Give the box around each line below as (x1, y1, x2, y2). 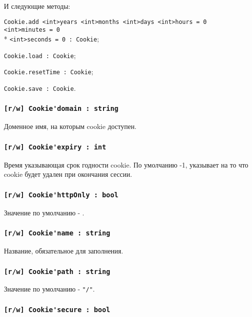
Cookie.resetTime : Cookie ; (4, 66, 93, 77)
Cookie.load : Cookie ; (4, 50, 76, 60)
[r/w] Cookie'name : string (4, 229, 110, 237)
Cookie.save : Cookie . (4, 83, 76, 93)
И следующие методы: (4, 1, 70, 11)
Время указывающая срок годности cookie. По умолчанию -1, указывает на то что (4, 159, 249, 169)
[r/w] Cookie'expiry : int (4, 143, 106, 151)
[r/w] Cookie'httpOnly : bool (4, 190, 119, 199)
